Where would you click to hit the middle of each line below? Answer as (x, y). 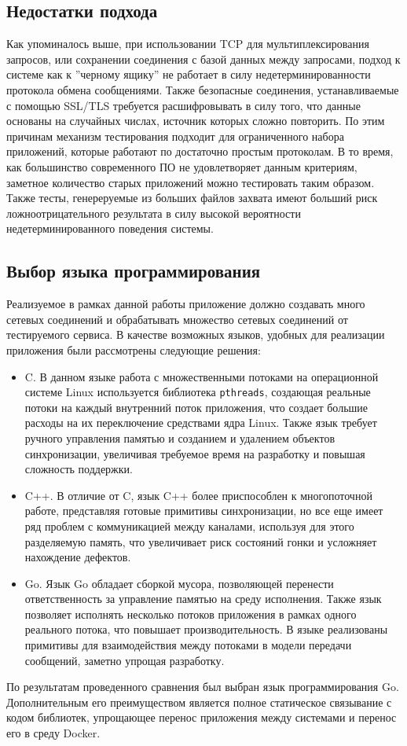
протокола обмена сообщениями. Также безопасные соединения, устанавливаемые (203, 89)
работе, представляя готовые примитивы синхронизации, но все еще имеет (204, 511)
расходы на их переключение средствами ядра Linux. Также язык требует (201, 423)
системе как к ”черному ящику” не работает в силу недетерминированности (189, 74)
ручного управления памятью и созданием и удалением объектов (180, 437)
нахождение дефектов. (78, 557)
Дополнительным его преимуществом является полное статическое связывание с (199, 702)
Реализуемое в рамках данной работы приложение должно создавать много (186, 304)
